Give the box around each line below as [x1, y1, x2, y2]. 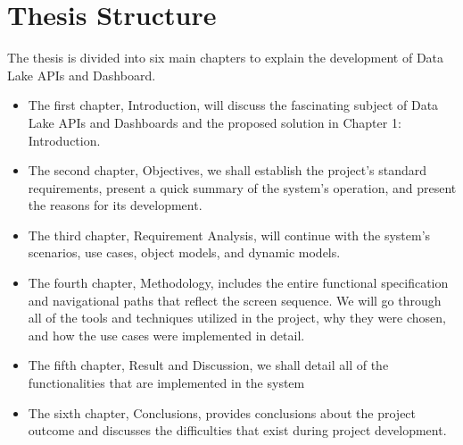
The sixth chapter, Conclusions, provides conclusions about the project [28, 403, 417, 422]
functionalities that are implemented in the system [28, 374, 305, 392]
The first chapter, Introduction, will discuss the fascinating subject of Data [28, 96, 439, 114]
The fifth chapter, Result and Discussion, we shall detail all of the [28, 356, 389, 374]
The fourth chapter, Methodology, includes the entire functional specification [28, 273, 449, 292]
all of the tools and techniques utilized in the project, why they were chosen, [28, 308, 446, 327]
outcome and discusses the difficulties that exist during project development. [28, 421, 447, 440]
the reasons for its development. [28, 196, 203, 214]
